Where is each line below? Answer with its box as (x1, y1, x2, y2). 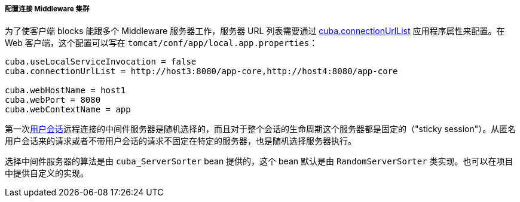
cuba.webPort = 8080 (5, 95, 101, 105)
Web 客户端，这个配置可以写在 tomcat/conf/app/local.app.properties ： (5, 38, 318, 48)
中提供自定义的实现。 (5, 168, 88, 179)
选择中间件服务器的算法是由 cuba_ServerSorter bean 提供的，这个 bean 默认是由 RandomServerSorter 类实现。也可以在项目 (5, 156, 513, 167)
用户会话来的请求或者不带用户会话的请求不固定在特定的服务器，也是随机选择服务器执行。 (5, 136, 356, 146)
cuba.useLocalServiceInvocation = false (5, 57, 197, 67)
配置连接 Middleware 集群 (5, 5, 90, 13)
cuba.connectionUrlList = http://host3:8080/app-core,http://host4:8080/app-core (5, 66, 398, 76)
